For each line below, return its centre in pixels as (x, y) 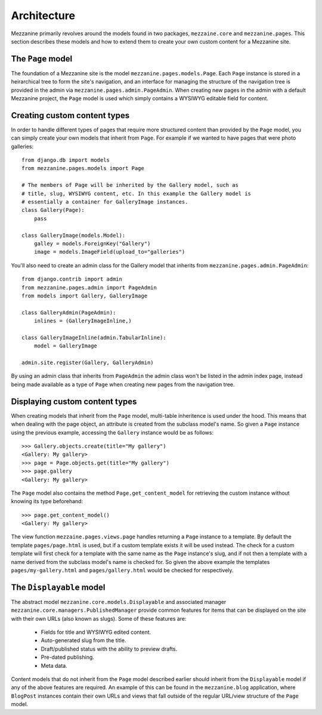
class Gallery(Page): (53, 210)
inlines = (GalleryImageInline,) (83, 321)
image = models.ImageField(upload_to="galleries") (109, 252)
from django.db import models (66, 160)
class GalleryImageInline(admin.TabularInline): (94, 338)
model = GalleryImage (66, 346)
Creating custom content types (70, 115)
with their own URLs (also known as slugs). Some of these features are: (99, 618)
